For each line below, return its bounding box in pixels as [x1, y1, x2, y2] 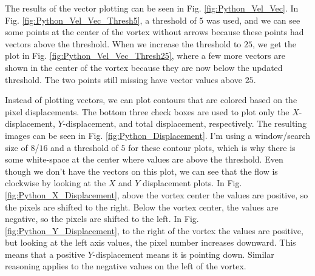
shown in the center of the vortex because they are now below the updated [5, 61, 283, 73]
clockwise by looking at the [5, 177, 106, 189]
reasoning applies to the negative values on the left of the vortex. [5, 260, 246, 272]
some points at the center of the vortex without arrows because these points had [5, 25, 304, 38]
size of [5, 141, 28, 153]
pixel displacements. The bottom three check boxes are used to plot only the [5, 105, 290, 118]
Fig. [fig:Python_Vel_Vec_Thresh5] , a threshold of [5, 13, 197, 26]
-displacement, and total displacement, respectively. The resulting [63, 117, 307, 130]
